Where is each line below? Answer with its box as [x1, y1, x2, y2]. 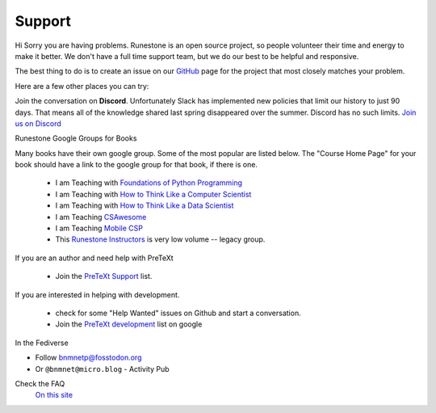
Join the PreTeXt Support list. [55, 272, 153, 281]
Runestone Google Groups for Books [15, 133, 137, 143]
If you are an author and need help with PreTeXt [15, 253, 174, 263]
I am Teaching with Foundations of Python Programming [55, 178, 242, 188]
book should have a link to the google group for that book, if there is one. [15, 160, 258, 170]
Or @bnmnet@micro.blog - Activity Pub [35, 364, 170, 373]
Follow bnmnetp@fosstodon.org [35, 352, 142, 363]
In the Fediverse [15, 338, 69, 348]
